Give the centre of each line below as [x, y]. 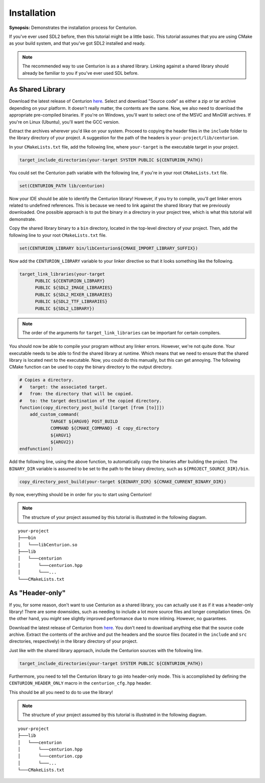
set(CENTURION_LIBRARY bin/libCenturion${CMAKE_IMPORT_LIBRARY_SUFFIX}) [109, 248]
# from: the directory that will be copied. [76, 394]
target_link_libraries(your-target [62, 274]
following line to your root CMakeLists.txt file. [58, 235]
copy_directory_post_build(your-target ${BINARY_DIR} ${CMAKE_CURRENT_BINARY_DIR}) [123, 482]
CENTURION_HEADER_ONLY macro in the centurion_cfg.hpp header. [80, 683]
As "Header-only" [37, 593]
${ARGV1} [61, 435]
